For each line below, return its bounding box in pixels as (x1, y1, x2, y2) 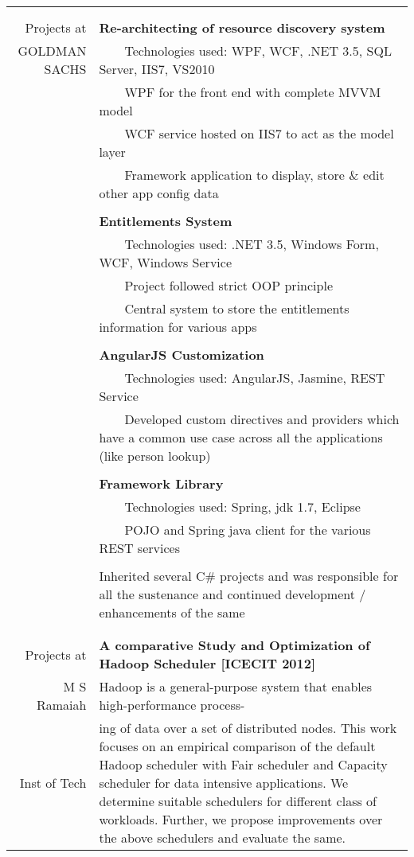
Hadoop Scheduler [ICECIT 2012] (99, 654, 316, 672)
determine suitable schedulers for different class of (99, 792, 377, 810)
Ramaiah (36, 695, 87, 714)
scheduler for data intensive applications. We (99, 773, 349, 792)
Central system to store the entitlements (124, 299, 350, 317)
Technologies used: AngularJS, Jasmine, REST (124, 368, 385, 387)
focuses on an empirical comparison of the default (99, 737, 376, 755)
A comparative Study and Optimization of (99, 636, 370, 654)
